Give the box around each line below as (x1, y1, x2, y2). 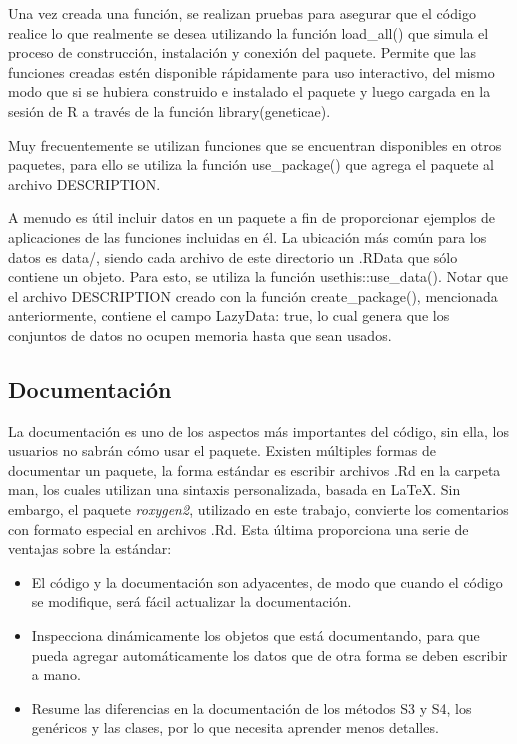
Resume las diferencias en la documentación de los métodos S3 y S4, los (31, 697, 472, 718)
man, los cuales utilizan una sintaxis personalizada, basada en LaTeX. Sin (8, 479, 461, 500)
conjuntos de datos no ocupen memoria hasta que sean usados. (8, 324, 392, 345)
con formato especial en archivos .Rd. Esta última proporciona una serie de (8, 518, 469, 539)
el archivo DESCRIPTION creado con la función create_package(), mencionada (8, 285, 498, 306)
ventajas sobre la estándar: (8, 538, 172, 559)
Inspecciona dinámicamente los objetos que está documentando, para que (31, 625, 480, 646)
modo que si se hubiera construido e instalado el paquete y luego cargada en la (8, 81, 491, 102)
